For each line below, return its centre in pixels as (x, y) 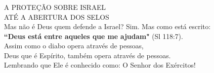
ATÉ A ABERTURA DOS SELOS (57, 17)
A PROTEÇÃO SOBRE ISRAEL (55, 7)
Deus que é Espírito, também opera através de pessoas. (87, 55)
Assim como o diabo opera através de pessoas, (74, 46)
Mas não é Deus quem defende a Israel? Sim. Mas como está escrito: (107, 26)
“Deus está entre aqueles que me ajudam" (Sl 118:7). (94, 36)
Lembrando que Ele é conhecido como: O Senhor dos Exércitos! (100, 65)
